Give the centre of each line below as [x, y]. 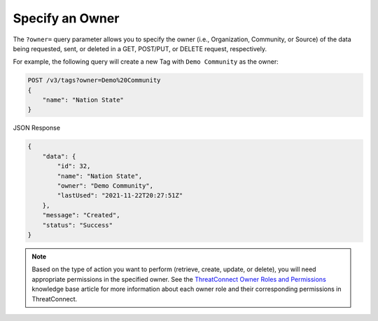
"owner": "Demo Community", [105, 186]
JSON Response [37, 128]
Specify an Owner [66, 18]
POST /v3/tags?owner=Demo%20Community [94, 80]
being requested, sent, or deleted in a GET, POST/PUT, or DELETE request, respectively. [140, 48]
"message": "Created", [81, 215]
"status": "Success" [78, 225]
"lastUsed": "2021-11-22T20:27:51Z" [120, 196]
